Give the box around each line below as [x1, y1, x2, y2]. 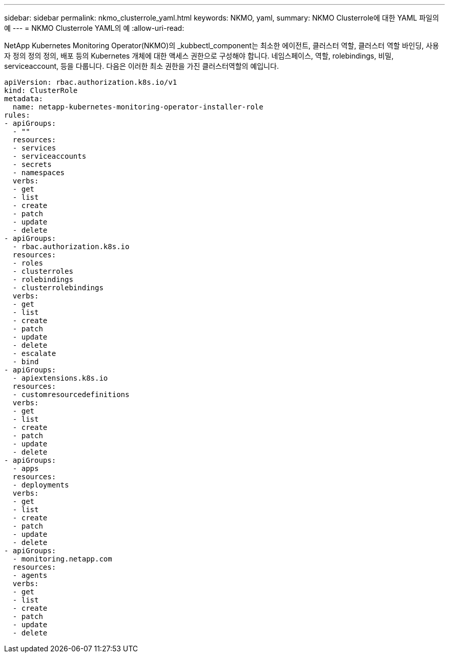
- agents [12, 571, 48, 579]
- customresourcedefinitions [12, 390, 130, 399]
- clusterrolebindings [12, 284, 104, 292]
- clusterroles [12, 267, 73, 275]
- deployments [12, 481, 69, 489]
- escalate [12, 349, 56, 358]
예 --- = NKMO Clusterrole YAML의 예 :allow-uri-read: [4, 24, 185, 32]
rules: [4, 111, 30, 119]
